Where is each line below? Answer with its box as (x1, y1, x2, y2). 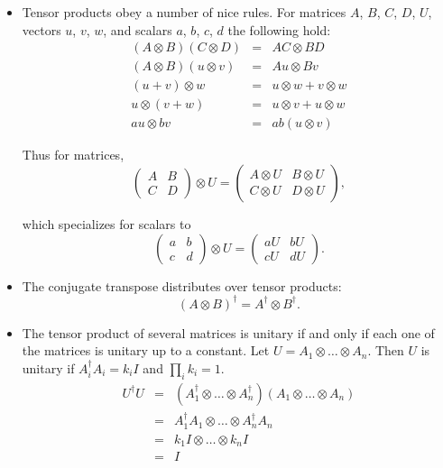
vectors (22, 20, 61, 39)
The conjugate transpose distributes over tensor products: (22, 276, 342, 295)
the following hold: (227, 20, 331, 39)
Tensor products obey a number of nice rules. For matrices (22, 3, 346, 21)
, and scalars (103, 20, 172, 39)
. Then (367, 341, 404, 360)
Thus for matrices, (22, 145, 125, 164)
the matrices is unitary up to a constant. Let (22, 341, 270, 360)
